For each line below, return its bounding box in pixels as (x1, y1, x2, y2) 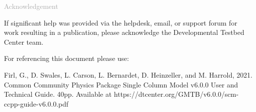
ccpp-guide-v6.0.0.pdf (4, 98, 69, 109)
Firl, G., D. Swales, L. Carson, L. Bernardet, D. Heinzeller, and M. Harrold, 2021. (4, 69, 253, 80)
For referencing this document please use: (4, 53, 129, 63)
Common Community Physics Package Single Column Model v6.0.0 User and (4, 79, 238, 89)
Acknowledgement (4, 1, 58, 11)
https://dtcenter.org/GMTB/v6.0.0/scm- (114, 89, 239, 99)
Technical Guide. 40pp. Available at (4, 89, 112, 99)
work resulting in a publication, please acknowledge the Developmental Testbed (4, 27, 245, 37)
